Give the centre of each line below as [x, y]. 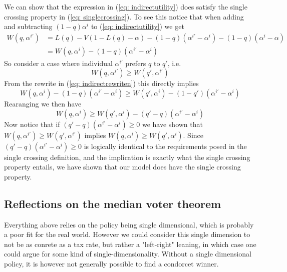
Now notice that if [32, 124]
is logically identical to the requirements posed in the [165, 146]
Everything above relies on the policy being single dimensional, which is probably [129, 224]
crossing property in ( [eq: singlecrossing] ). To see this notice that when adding [124, 16]
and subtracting [28, 26]
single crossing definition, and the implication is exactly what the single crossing [127, 157]
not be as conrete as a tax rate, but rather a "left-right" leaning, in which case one [130, 244]
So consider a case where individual [58, 63]
